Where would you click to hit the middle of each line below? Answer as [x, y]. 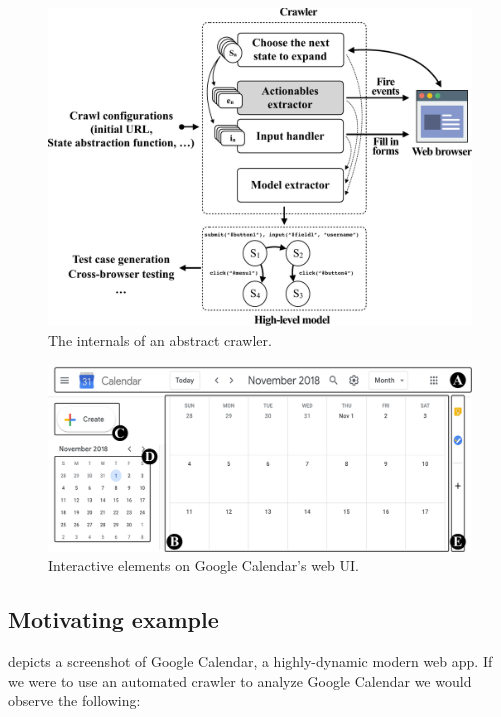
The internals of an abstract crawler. [160, 339]
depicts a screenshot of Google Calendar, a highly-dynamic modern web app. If [250, 661]
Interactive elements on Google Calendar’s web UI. [204, 565]
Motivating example [113, 619]
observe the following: [74, 700]
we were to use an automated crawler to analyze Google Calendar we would [240, 680]
